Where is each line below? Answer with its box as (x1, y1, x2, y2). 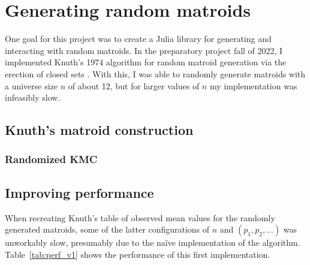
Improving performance (5, 183, 154, 201)
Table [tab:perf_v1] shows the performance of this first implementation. (5, 248, 270, 260)
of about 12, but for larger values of (68, 79, 200, 92)
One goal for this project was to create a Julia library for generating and (5, 32, 272, 45)
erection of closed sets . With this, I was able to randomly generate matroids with (5, 67, 306, 80)
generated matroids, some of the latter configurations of (5, 223, 210, 236)
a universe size (5, 79, 58, 92)
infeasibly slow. (5, 91, 61, 104)
